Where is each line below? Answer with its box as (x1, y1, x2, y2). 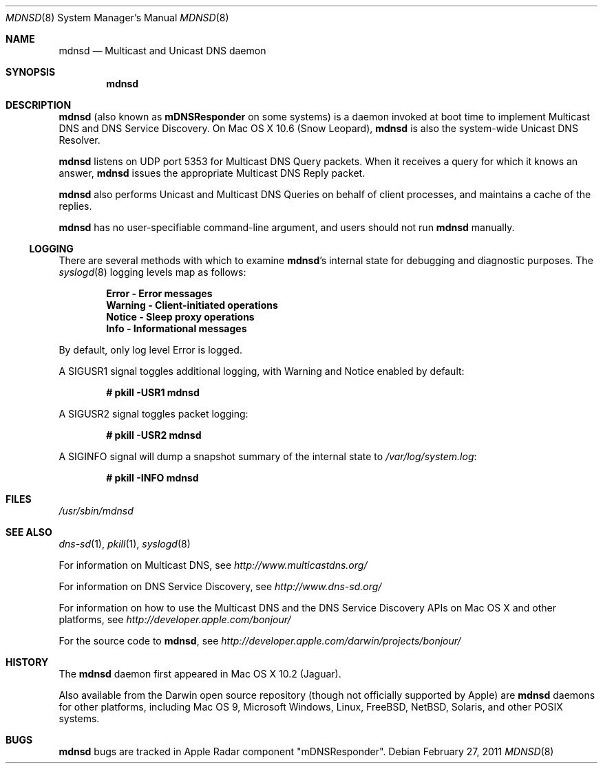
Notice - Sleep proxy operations (106, 311, 255, 323)
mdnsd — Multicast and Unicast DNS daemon (59, 45, 266, 56)
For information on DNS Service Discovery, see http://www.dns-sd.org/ (59, 581, 382, 592)
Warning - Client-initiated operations (106, 299, 278, 311)
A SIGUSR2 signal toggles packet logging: (59, 408, 248, 420)
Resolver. (59, 134, 100, 146)
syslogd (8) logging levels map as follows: (59, 266, 246, 278)
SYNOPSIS (6, 66, 56, 78)
